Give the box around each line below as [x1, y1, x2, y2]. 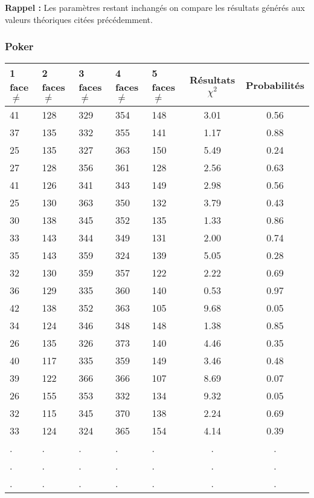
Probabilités [246, 77, 304, 92]
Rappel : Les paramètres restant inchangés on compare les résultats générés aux [5, 1, 305, 13]
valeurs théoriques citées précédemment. [5, 13, 153, 25]
